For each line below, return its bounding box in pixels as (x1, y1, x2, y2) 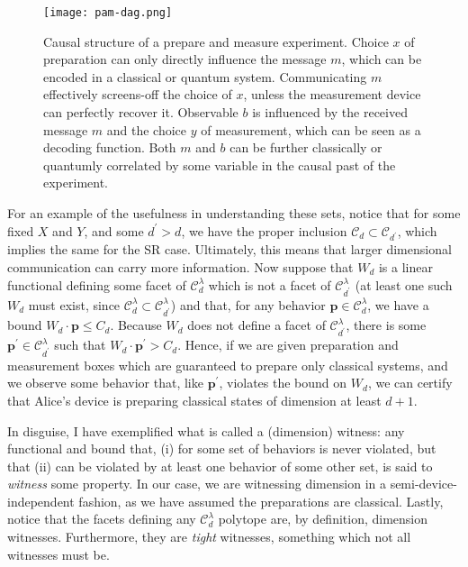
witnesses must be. (7, 544, 110, 563)
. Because (110, 316, 162, 334)
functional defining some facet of (7, 275, 186, 294)
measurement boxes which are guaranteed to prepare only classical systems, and (7, 355, 448, 374)
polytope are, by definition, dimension (218, 509, 428, 528)
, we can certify (367, 373, 453, 392)
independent (7, 491, 75, 510)
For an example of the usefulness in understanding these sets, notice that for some (7, 204, 461, 222)
